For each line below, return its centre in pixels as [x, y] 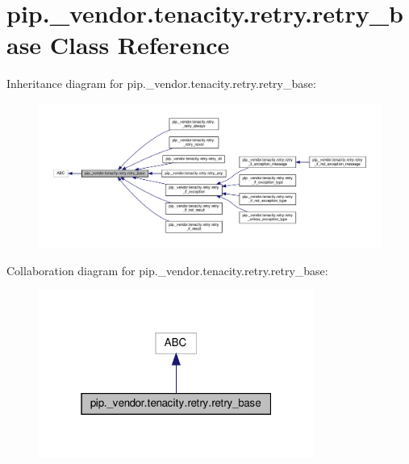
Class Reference [140, 45]
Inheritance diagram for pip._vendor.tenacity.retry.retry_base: [161, 84]
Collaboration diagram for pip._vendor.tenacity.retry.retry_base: [167, 270]
